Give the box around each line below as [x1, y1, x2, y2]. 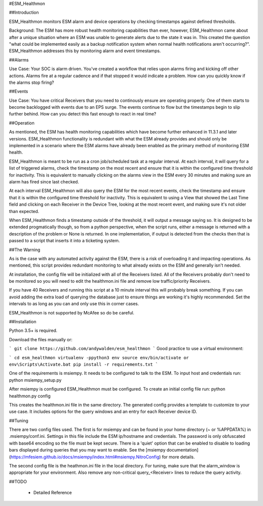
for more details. [162, 454, 195, 460]
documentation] [166, 447, 199, 453]
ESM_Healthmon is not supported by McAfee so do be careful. [9, 310, 134, 315]
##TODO [9, 478, 27, 485]
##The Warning [9, 247, 41, 253]
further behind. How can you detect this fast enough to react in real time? [9, 111, 156, 117]
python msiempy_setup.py [9, 377, 62, 383]
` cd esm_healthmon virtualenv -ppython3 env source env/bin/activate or [9, 355, 189, 360]
